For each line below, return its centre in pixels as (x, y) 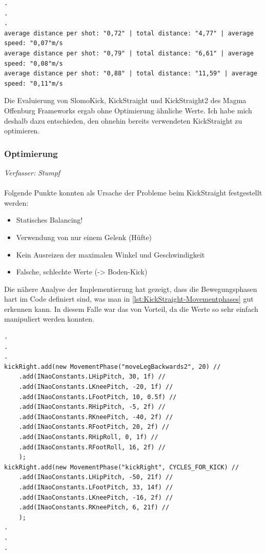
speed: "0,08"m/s (34, 63)
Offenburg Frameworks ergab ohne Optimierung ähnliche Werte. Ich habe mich (128, 110)
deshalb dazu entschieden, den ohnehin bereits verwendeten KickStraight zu (123, 120)
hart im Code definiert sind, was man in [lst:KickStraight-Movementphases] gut (129, 299)
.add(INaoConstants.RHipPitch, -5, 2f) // (92, 407)
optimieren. (22, 131)
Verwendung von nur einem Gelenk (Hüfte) (84, 237)
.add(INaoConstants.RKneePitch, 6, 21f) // (94, 508)
